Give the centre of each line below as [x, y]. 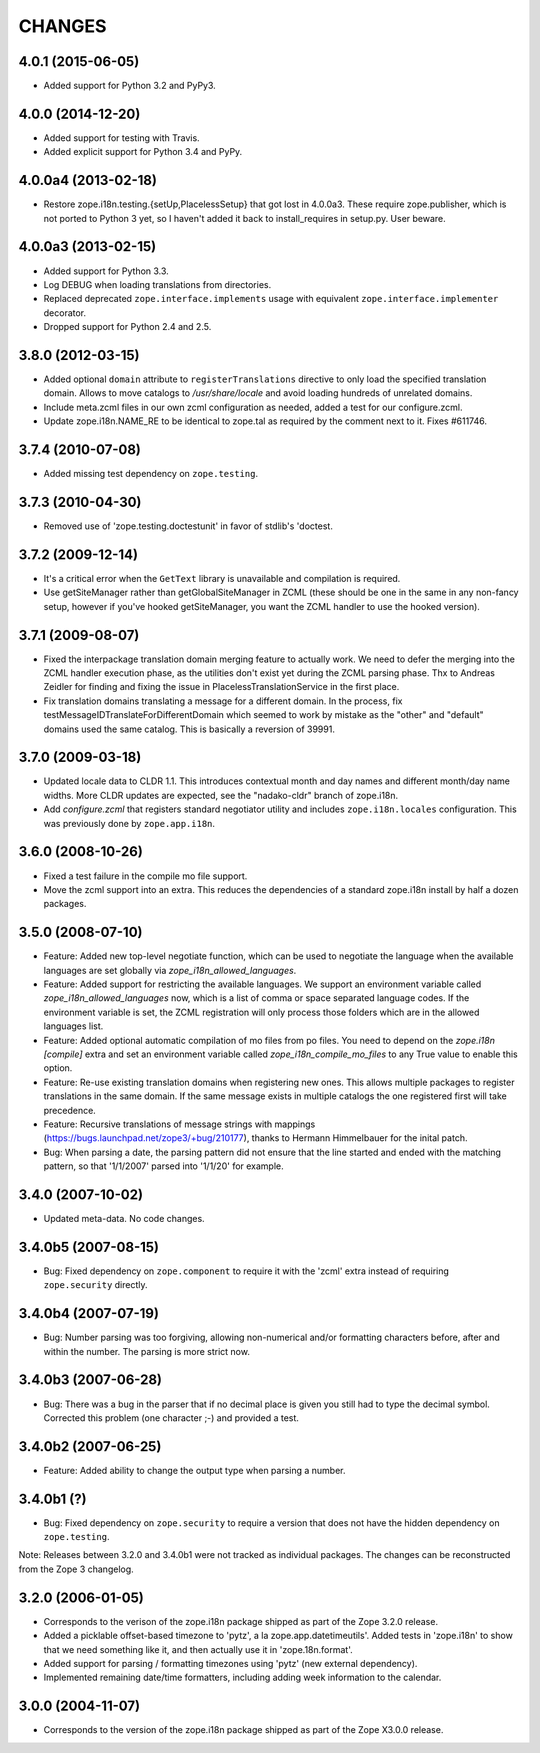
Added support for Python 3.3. [106, 271]
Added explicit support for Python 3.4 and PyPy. [143, 152]
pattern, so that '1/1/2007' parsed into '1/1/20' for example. [163, 1166]
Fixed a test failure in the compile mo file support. [145, 876]
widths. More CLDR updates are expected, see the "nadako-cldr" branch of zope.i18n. [221, 795]
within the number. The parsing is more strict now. [146, 1351]
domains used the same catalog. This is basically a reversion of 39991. [189, 729]
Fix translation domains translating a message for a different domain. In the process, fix [223, 701]
